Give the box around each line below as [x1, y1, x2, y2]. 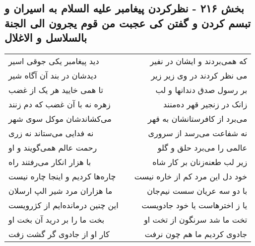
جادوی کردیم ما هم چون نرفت [144, 228, 248, 240]
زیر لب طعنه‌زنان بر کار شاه [152, 156, 248, 167]
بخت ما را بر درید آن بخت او [8, 213, 105, 225]
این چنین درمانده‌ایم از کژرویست [8, 199, 119, 211]
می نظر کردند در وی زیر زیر [151, 69, 248, 81]
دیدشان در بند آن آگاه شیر [8, 69, 97, 81]
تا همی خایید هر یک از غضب [8, 83, 103, 95]
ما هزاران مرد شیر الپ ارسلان [8, 184, 113, 196]
